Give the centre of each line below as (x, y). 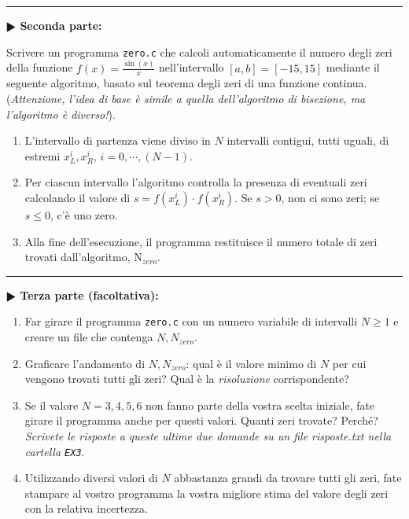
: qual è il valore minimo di (251, 363)
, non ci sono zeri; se (330, 198)
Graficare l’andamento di (85, 363)
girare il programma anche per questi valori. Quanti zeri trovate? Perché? (201, 420)
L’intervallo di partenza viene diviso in (118, 140)
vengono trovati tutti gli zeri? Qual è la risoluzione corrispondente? (187, 379)
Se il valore (52, 405)
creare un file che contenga (89, 337)
